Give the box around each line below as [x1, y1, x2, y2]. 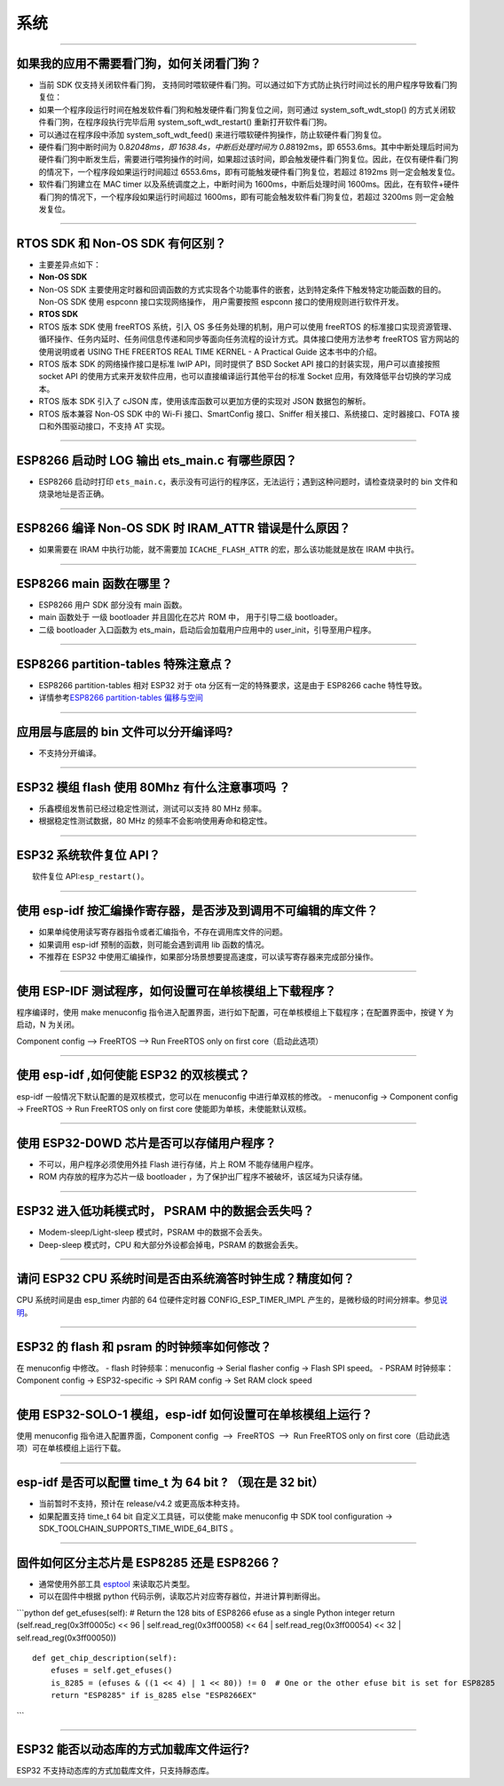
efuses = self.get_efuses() [50, 1665, 173, 1676]
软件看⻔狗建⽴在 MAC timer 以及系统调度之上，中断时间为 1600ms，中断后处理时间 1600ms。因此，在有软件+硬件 [38, 179, 461, 190]
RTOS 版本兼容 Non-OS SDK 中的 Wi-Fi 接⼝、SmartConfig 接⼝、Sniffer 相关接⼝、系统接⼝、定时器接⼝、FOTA [38, 409, 450, 419]
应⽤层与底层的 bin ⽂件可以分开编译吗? [16, 724, 233, 739]
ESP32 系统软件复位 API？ [16, 848, 161, 863]
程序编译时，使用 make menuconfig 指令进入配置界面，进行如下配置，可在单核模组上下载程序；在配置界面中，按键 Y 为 [16, 1006, 454, 1017]
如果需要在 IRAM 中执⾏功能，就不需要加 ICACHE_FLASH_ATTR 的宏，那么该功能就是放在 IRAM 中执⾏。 [38, 544, 420, 555]
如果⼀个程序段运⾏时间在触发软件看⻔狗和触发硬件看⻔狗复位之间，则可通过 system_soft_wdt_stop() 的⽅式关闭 [38, 104, 448, 115]
